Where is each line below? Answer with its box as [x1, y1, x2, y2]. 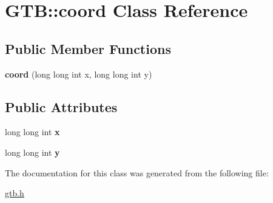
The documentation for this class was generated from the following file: [5, 166, 269, 179]
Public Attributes [5, 97, 118, 116]
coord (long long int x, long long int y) [5, 67, 152, 80]
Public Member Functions [5, 39, 171, 58]
